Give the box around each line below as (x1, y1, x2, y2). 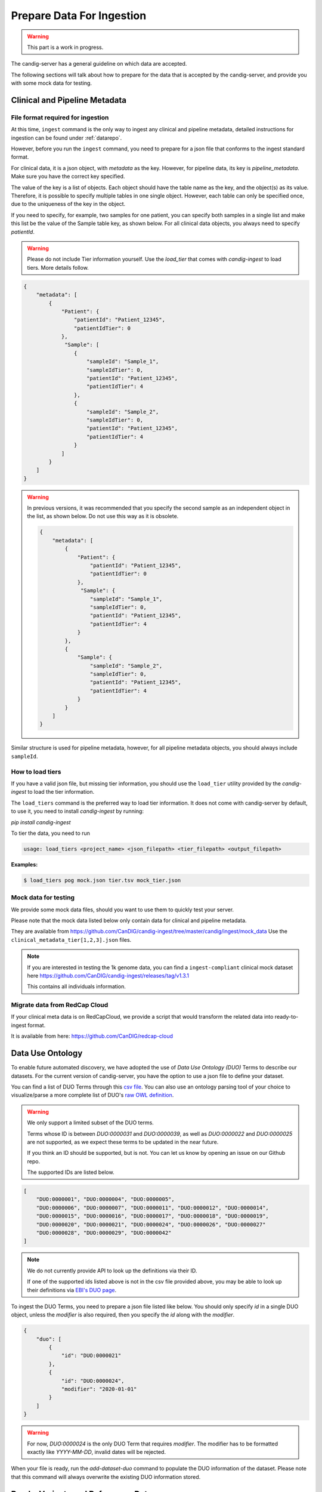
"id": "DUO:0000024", (61, 1377, 125, 1384)
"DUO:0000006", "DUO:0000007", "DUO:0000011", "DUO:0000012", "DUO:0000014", (36, 1204, 270, 1211)
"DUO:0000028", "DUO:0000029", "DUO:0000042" (36, 1229, 172, 1236)
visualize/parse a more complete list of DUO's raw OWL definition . (11, 1092, 174, 1099)
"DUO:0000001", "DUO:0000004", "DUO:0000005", (36, 1196, 175, 1203)
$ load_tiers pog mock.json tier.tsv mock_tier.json (23, 877, 181, 883)
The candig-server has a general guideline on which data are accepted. (11, 60, 187, 67)
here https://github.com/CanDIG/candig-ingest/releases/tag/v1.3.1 (27, 972, 189, 979)
